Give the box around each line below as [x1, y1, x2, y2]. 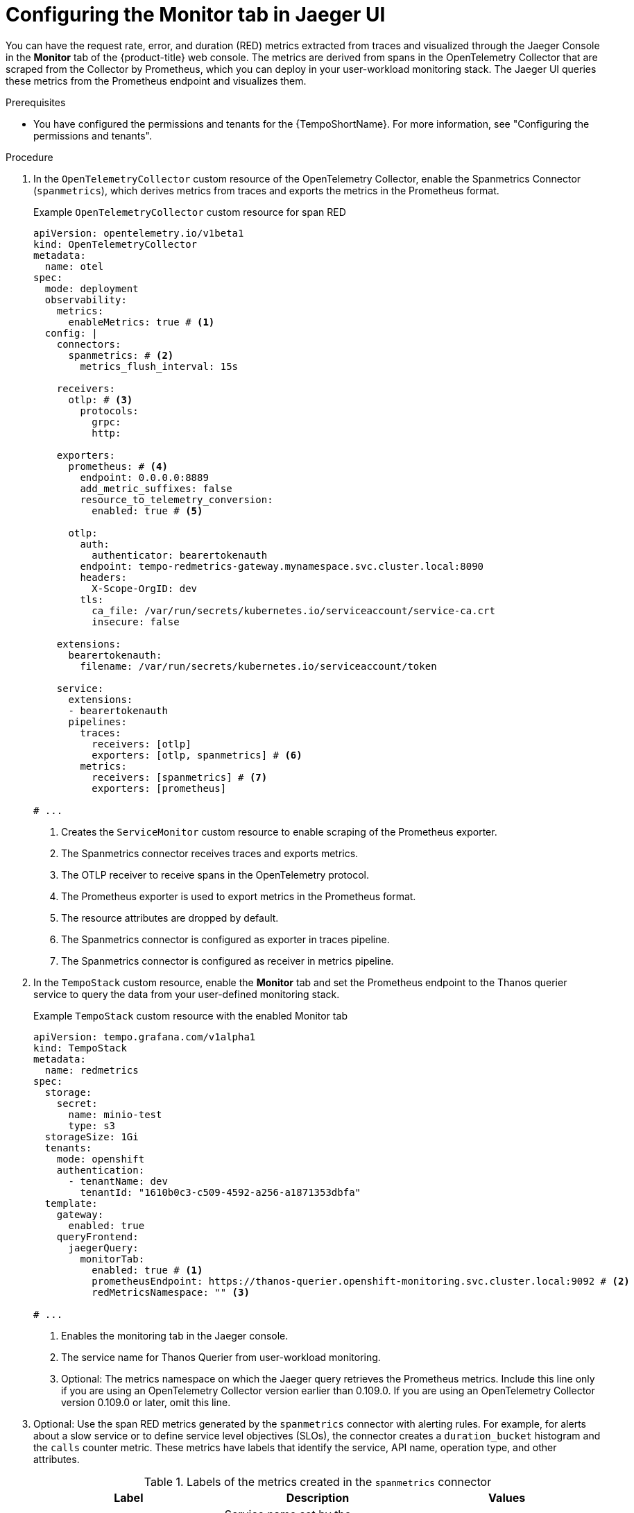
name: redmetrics [44, 1064, 139, 1076]
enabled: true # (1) [92, 1264, 203, 1276]
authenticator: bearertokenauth [92, 549, 268, 561]
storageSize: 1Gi [44, 1131, 139, 1142]
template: [44, 1197, 98, 1209]
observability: [44, 294, 127, 305]
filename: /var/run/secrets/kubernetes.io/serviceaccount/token [80, 660, 437, 672]
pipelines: [68, 716, 127, 727]
